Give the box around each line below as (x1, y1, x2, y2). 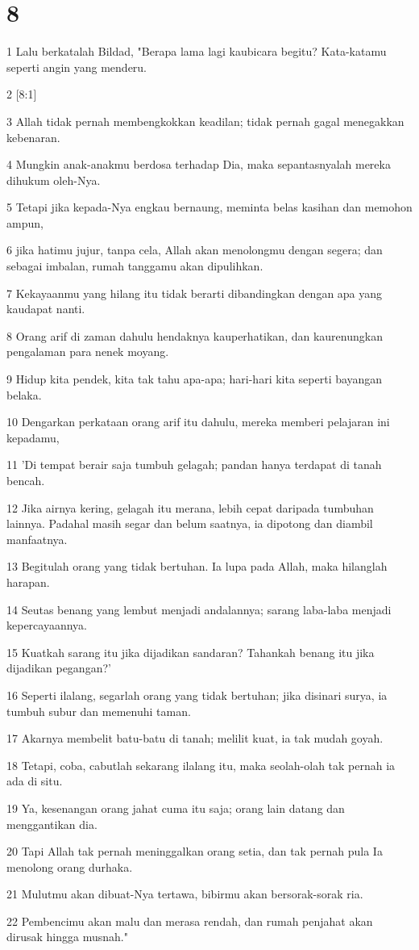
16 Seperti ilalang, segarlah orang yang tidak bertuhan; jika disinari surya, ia (6, 686, 388, 703)
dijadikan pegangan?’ (6, 659, 111, 676)
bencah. (6, 472, 45, 488)
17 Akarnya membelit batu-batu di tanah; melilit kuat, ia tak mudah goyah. (6, 730, 384, 747)
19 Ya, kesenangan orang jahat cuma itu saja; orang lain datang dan (6, 799, 345, 816)
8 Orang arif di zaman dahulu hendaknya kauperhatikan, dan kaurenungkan (6, 327, 383, 344)
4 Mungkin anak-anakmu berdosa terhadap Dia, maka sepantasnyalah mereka (6, 156, 391, 173)
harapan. (6, 573, 50, 590)
